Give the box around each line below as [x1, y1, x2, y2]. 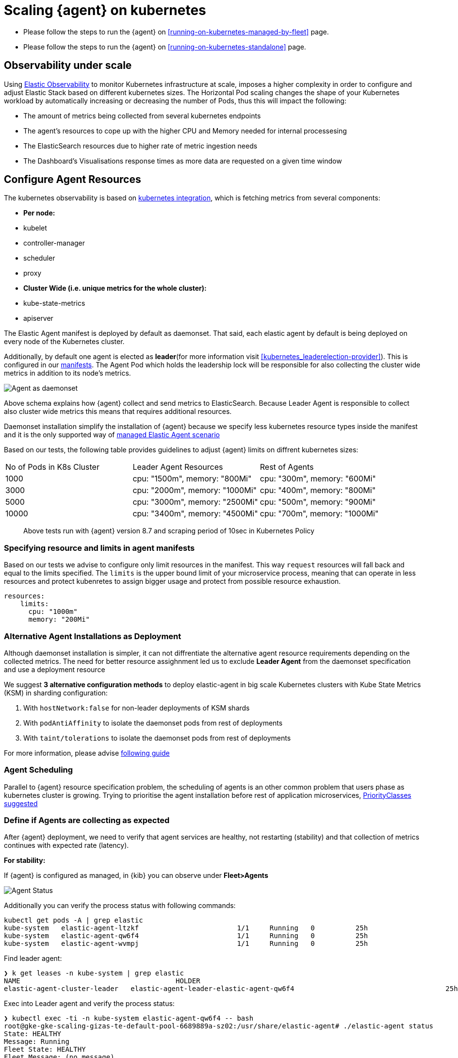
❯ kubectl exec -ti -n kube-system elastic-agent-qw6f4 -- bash [4, 1014, 254, 1023]
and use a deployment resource [4, 665, 105, 674]
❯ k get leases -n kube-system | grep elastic [4, 969, 184, 977]
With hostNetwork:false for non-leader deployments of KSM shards [23, 703, 250, 712]
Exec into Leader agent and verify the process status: [4, 999, 175, 1008]
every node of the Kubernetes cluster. [4, 337, 125, 346]
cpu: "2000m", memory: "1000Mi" [132, 485, 257, 496]
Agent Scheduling [4, 765, 73, 775]
